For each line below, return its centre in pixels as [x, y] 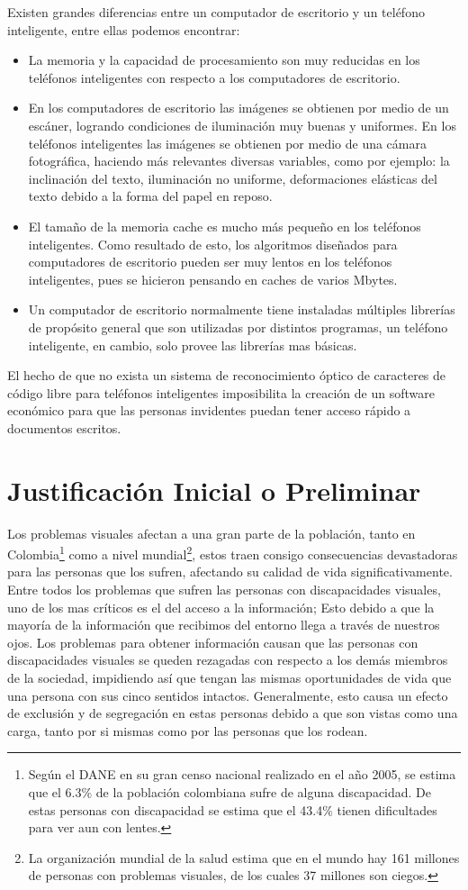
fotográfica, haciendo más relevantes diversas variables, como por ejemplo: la [239, 161]
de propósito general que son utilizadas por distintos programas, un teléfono [238, 327]
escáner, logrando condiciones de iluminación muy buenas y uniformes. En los [242, 125]
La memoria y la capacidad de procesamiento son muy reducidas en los [224, 60]
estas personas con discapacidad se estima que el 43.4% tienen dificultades [233, 809]
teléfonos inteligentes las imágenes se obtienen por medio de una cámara [227, 143]
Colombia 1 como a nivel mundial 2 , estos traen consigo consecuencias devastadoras [233, 553]
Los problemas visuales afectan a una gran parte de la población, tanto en [211, 533]
